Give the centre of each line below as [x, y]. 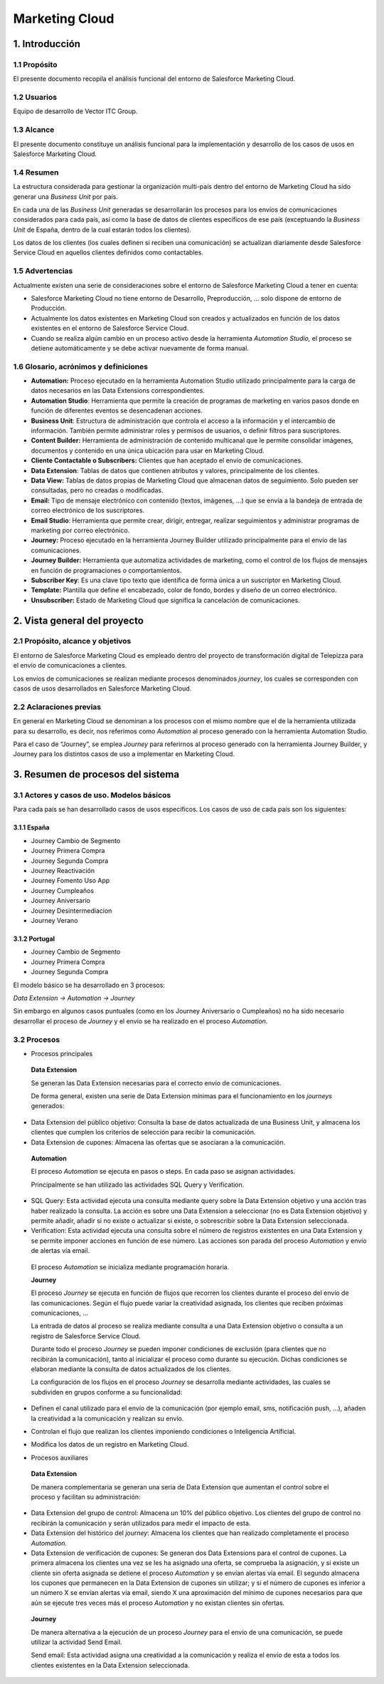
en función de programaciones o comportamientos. [106, 570]
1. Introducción [47, 44]
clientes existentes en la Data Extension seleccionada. [110, 1665]
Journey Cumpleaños [63, 890]
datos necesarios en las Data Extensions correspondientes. [118, 391]
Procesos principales [62, 1053]
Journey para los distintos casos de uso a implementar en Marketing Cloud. [124, 754]
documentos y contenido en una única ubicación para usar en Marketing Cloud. [148, 450]
